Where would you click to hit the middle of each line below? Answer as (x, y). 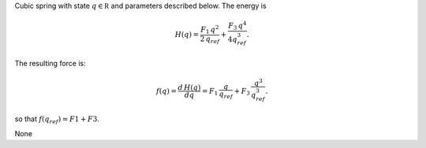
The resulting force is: (50, 63)
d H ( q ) (189, 88)
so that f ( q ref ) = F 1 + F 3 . (57, 120)
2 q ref (210, 39)
